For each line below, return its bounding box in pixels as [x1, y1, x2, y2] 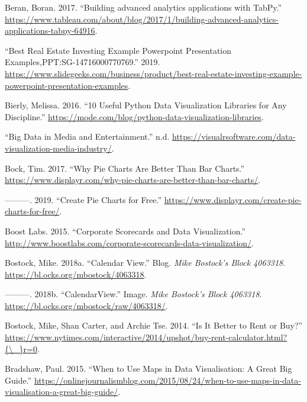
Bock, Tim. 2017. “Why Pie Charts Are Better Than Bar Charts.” [5, 162, 245, 174]
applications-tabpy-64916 [5, 24, 95, 37]
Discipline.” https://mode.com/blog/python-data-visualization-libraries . [5, 110, 264, 123]
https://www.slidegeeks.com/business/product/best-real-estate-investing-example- [5, 67, 302, 79]
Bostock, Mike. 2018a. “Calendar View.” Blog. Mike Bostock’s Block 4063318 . [5, 256, 286, 269]
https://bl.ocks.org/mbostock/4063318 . [5, 268, 147, 280]
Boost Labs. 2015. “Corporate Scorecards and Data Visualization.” [5, 224, 246, 237]
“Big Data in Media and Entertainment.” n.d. [5, 130, 170, 143]
